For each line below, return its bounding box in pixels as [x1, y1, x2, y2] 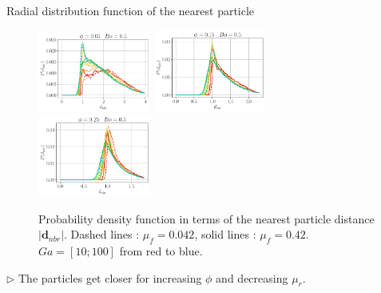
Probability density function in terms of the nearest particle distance [38, 210, 375, 227]
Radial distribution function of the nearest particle [6, 2, 255, 18]
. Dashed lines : [64, 226, 140, 243]
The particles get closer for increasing [18, 269, 202, 286]
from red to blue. [119, 242, 203, 259]
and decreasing [216, 269, 288, 286]
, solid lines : [194, 226, 256, 243]
